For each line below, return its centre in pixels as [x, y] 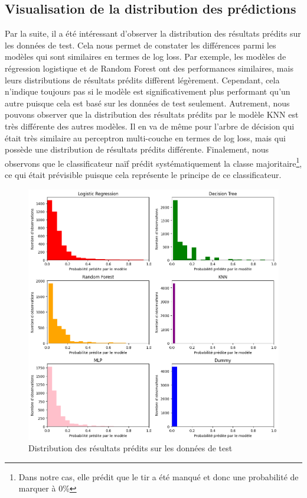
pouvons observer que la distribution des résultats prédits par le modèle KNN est [152, 114]
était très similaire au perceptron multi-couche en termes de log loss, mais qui [145, 138]
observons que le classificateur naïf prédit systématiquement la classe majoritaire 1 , [153, 162]
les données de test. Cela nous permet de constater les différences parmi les [141, 45]
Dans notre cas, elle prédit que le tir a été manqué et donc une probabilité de [159, 476]
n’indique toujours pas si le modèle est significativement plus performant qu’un [148, 91]
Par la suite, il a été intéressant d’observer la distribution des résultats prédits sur [153, 33]
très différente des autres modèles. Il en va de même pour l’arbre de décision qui [150, 126]
